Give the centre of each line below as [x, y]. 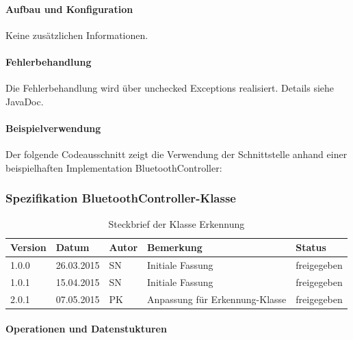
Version [28, 247]
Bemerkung [175, 247]
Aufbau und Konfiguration [69, 9]
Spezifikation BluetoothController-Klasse [121, 198]
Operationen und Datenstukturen [86, 329]
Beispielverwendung [53, 128]
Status [311, 247]
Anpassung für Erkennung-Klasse [217, 299]
